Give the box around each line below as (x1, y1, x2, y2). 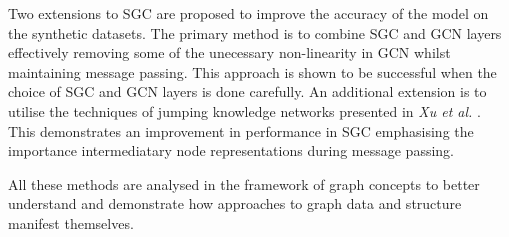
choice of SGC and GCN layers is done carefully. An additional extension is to (8, 81, 487, 102)
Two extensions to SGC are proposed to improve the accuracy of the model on (8, 3, 489, 23)
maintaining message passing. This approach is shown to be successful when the (8, 61, 497, 82)
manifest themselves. (8, 212, 134, 233)
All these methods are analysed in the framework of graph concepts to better (8, 173, 480, 194)
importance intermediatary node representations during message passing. (8, 140, 454, 161)
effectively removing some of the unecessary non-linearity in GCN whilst (8, 42, 451, 63)
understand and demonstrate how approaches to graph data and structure (8, 193, 462, 214)
